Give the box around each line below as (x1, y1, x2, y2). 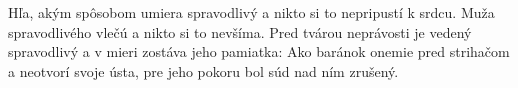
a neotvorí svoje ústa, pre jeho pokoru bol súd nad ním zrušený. (8, 60, 399, 81)
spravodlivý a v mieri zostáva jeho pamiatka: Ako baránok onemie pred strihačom (8, 41, 510, 62)
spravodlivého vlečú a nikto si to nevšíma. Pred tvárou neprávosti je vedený (8, 21, 472, 42)
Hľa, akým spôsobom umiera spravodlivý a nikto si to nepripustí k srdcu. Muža (8, 2, 495, 22)
